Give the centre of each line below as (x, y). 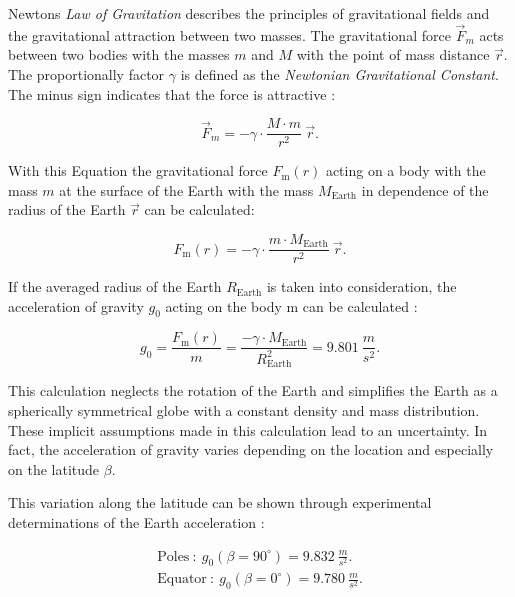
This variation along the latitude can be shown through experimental (220, 502)
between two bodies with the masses (119, 54)
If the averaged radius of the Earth (115, 286)
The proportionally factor (86, 74)
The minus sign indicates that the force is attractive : (172, 93)
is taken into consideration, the (361, 286)
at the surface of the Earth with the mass (186, 189)
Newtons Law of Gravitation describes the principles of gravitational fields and (249, 13)
